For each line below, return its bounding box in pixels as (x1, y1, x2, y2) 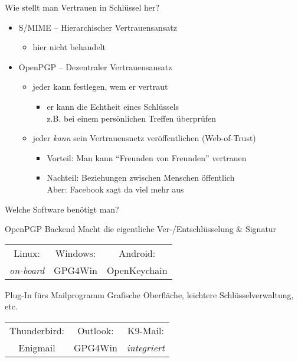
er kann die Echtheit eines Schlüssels (47, 100, 179, 112)
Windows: (55, 246, 96, 260)
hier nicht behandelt (32, 41, 106, 53)
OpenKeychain (106, 263, 168, 277)
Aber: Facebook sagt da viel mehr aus (47, 182, 184, 195)
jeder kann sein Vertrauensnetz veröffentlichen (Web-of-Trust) (32, 132, 256, 144)
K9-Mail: (127, 323, 164, 337)
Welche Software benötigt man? (5, 203, 119, 215)
